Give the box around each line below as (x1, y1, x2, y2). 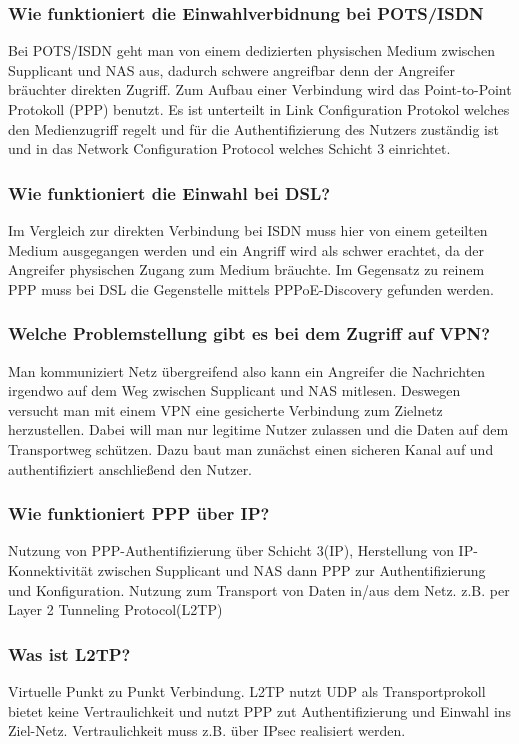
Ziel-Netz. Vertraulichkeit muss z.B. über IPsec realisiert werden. (8, 720, 406, 741)
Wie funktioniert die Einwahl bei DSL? (8, 180, 331, 205)
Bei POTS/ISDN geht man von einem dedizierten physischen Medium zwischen (8, 40, 495, 61)
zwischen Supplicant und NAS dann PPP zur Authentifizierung (97, 559, 486, 580)
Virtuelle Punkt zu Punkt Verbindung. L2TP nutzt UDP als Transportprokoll (8, 680, 486, 701)
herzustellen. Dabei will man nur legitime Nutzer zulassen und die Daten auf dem (8, 419, 509, 440)
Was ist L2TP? (8, 641, 131, 666)
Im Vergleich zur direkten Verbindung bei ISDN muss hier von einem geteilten (8, 220, 488, 240)
